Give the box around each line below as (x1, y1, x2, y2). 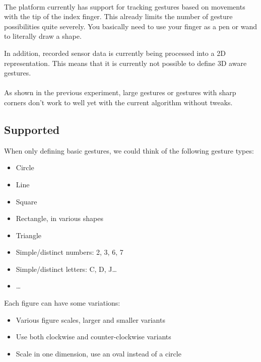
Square (16, 196, 37, 206)
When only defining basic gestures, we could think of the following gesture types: (4, 145, 254, 156)
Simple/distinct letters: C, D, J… (16, 263, 117, 274)
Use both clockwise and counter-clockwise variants (16, 331, 171, 342)
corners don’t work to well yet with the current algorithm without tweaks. (4, 97, 233, 107)
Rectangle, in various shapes (16, 213, 103, 224)
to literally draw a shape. (4, 31, 82, 41)
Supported (4, 121, 60, 137)
